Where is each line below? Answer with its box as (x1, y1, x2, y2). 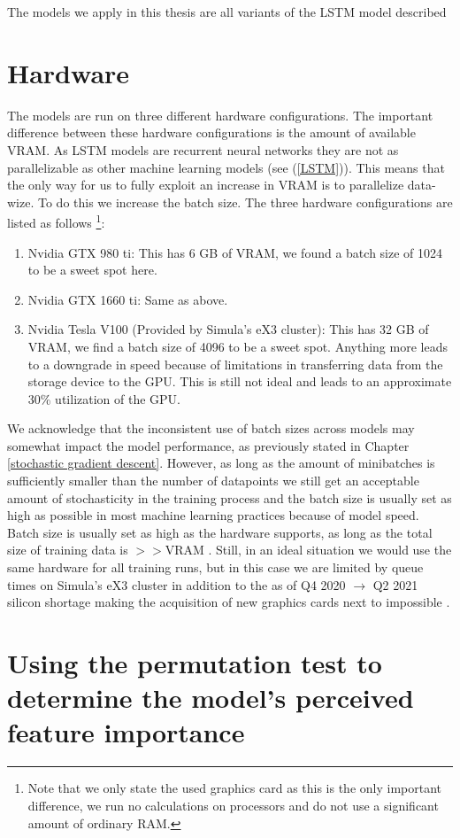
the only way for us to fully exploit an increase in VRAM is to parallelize (7, 175, 404, 194)
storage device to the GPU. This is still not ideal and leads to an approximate (27, 372, 452, 391)
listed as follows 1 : (7, 211, 105, 231)
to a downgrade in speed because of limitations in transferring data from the (27, 354, 443, 373)
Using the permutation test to (7, 645, 382, 680)
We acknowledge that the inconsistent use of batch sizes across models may (7, 419, 415, 438)
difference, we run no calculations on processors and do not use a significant (27, 795, 439, 814)
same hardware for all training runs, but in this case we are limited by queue (7, 558, 424, 577)
